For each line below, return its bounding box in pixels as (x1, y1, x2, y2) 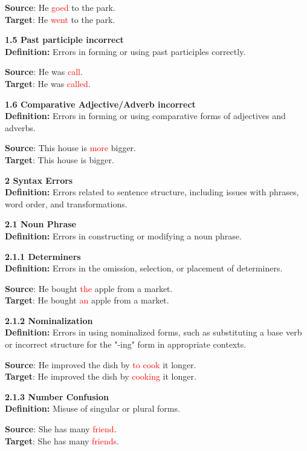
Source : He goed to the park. (5, 1, 115, 13)
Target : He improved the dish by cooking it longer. (5, 370, 196, 383)
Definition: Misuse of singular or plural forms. (5, 402, 180, 415)
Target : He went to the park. (5, 13, 115, 25)
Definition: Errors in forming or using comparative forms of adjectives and (5, 109, 286, 122)
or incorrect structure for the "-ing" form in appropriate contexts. (5, 338, 247, 351)
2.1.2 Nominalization (5, 314, 93, 326)
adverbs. (5, 121, 36, 134)
